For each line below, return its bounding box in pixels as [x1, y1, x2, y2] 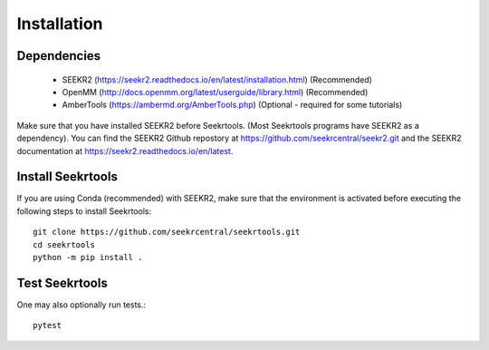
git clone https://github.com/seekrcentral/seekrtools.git [33, 227, 301, 238]
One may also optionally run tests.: [16, 299, 147, 310]
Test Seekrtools [16, 275, 108, 290]
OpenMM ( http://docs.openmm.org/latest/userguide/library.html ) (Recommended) [62, 86, 369, 97]
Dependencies [16, 48, 101, 63]
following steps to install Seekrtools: [16, 205, 152, 217]
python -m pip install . [33, 252, 143, 262]
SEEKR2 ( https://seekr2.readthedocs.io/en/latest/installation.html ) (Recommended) [62, 73, 373, 85]
